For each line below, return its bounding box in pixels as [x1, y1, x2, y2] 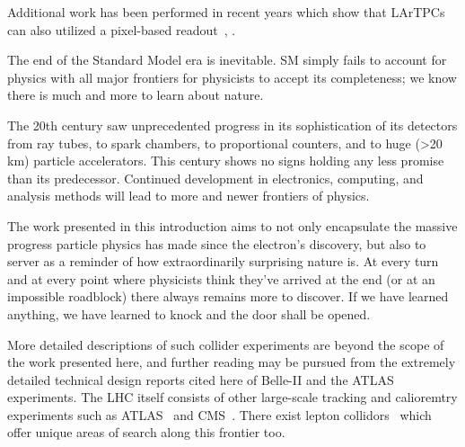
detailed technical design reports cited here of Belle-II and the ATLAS [7, 370, 394, 389]
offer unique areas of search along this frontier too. [7, 423, 285, 442]
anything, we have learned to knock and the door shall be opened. [7, 304, 371, 323]
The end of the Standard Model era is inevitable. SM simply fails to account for [7, 50, 447, 69]
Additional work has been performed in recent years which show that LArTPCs [7, 3, 445, 21]
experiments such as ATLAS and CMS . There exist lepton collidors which [7, 405, 432, 424]
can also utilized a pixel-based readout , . [7, 20, 236, 39]
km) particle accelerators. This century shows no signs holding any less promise [7, 151, 444, 170]
